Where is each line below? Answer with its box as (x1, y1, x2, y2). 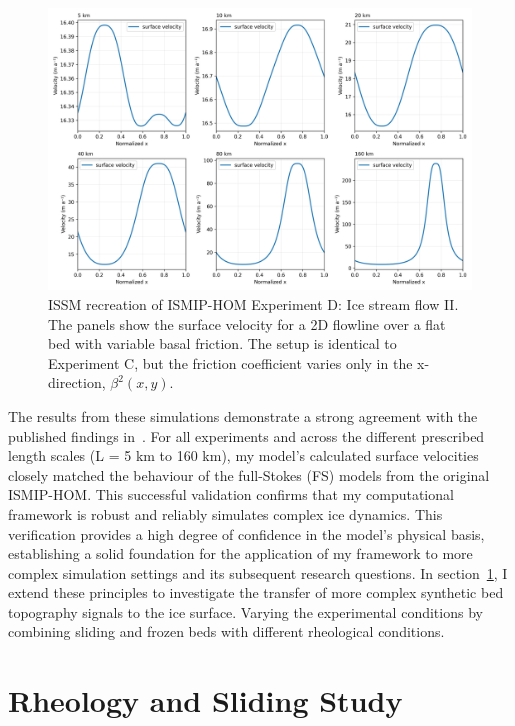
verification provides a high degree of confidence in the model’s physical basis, (8, 523, 485, 544)
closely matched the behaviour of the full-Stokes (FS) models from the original (8, 464, 490, 485)
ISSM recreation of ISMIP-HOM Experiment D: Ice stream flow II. (48, 293, 459, 314)
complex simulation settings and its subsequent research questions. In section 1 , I (8, 562, 508, 583)
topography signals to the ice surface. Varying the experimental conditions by (8, 601, 483, 622)
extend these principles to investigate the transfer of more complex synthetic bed (8, 582, 504, 603)
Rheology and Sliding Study (8, 680, 403, 721)
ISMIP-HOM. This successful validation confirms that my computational (8, 484, 454, 505)
